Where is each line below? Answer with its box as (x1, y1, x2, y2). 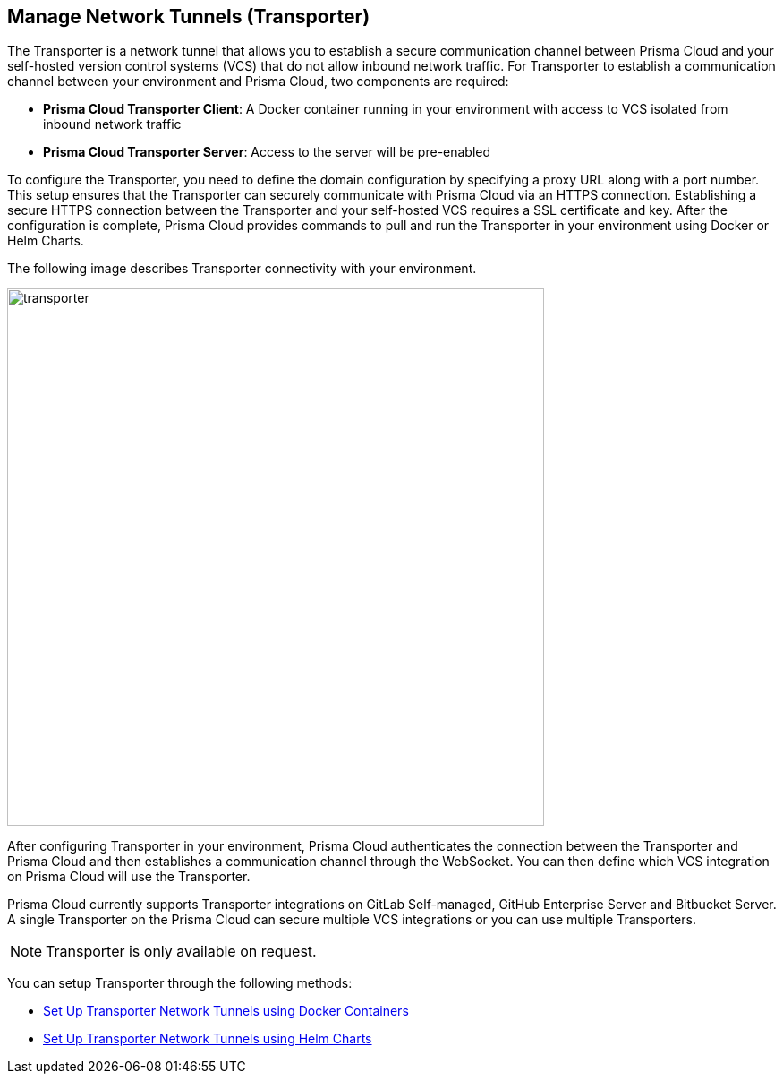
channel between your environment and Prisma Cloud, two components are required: (7, 73, 509, 90)
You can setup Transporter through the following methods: (7, 975, 353, 991)
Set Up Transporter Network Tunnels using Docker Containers (43, 1003, 409, 1019)
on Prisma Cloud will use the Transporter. (7, 869, 251, 885)
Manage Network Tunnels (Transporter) (7, 5, 370, 28)
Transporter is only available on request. (46, 942, 317, 961)
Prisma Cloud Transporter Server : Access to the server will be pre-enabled (43, 144, 491, 160)
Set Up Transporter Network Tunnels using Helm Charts (43, 1031, 372, 1047)
